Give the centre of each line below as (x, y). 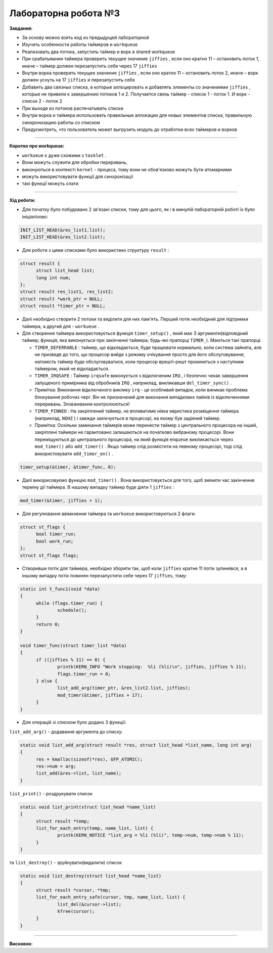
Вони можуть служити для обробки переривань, (75, 162)
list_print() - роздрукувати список (51, 793)
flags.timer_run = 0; (84, 674)
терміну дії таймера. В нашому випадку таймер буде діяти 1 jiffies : (98, 487)
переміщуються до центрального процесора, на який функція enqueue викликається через (134, 439)
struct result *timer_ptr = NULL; (63, 306)
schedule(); (72, 610)
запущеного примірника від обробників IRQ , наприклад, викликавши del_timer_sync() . (133, 383)
